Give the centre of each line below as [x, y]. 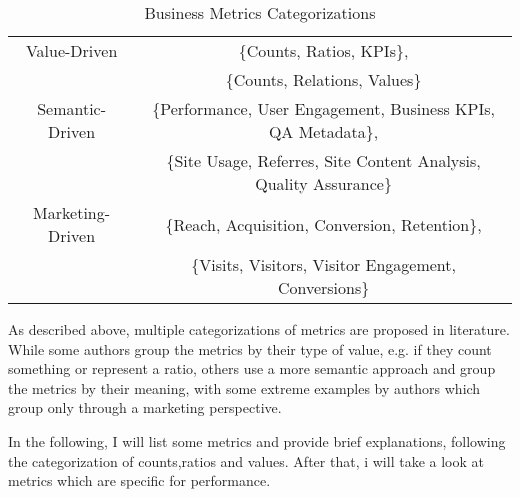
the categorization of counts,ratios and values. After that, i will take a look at [246, 460]
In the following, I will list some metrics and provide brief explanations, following [257, 440]
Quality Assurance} [323, 183]
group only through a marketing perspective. [145, 407]
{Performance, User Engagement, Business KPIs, [323, 108]
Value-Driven [71, 50]
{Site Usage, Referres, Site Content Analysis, [323, 160]
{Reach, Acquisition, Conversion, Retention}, [323, 224]
